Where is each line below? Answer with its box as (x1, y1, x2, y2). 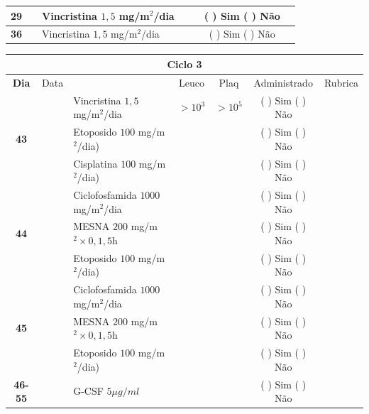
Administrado (253, 75, 313, 89)
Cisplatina (73, 156, 118, 170)
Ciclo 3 (167, 56, 202, 71)
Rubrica (324, 75, 358, 89)
